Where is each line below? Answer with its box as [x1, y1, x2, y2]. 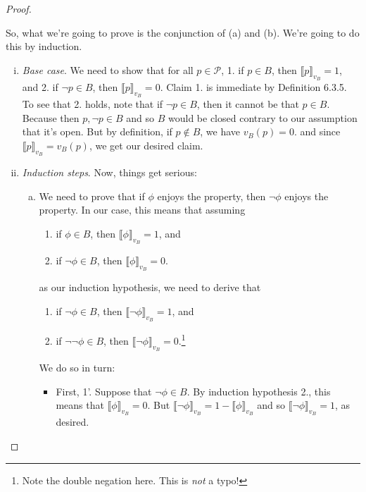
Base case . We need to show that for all [22, 62, 194, 77]
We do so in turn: [39, 360, 115, 375]
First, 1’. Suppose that [56, 383, 152, 398]
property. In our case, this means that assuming [39, 202, 246, 217]
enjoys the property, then [157, 188, 266, 203]
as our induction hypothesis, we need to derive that [39, 280, 261, 295]
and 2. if [22, 79, 58, 94]
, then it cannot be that [196, 97, 299, 111]
